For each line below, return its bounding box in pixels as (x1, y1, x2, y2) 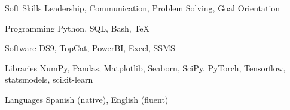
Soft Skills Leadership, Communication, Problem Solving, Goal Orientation (5, 2, 280, 14)
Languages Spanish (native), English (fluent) (5, 93, 169, 105)
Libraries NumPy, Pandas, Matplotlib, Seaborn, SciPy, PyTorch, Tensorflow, (5, 61, 286, 74)
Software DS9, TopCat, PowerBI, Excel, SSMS (5, 42, 175, 54)
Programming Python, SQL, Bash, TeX (5, 21, 150, 34)
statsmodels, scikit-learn (5, 73, 93, 86)
